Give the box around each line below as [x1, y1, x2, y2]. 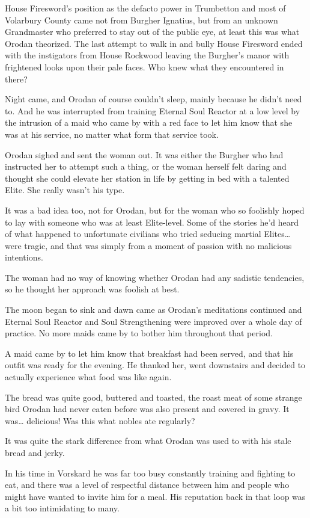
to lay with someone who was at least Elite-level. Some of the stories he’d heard [5, 215, 299, 228]
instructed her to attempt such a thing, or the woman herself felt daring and [5, 160, 287, 173]
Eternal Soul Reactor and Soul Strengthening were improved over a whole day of [5, 315, 302, 327]
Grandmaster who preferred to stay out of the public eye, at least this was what [5, 25, 300, 38]
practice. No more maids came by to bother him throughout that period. [5, 327, 273, 339]
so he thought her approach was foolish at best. [5, 283, 180, 295]
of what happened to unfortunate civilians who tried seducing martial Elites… [5, 227, 291, 240]
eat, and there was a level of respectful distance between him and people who [5, 478, 290, 491]
